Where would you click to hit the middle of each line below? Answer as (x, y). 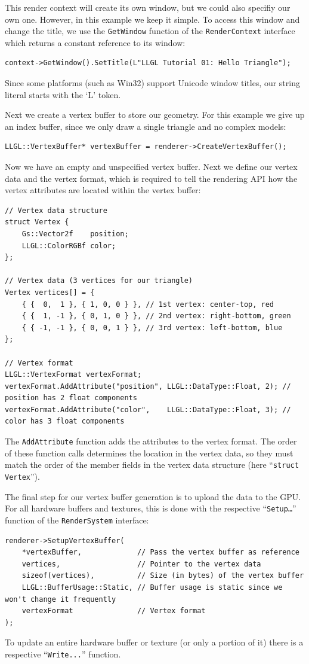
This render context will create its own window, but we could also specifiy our (148, 7)
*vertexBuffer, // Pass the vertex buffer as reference (160, 552)
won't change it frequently (61, 599)
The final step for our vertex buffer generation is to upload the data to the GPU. (153, 496)
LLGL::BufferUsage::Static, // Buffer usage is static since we (152, 587)
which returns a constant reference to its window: (95, 42)
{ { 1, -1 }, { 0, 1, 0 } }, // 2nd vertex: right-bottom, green (156, 316)
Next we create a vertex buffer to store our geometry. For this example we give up (155, 115)
